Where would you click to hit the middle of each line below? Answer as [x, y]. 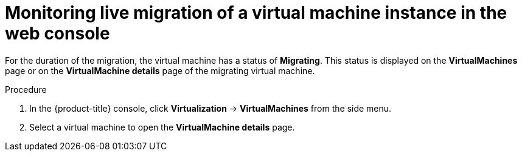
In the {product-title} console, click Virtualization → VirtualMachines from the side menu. [211, 108]
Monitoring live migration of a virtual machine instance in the [256, 13]
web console [57, 33]
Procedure [26, 89]
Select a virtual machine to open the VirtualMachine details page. [162, 127]
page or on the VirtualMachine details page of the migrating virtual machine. [160, 70]
